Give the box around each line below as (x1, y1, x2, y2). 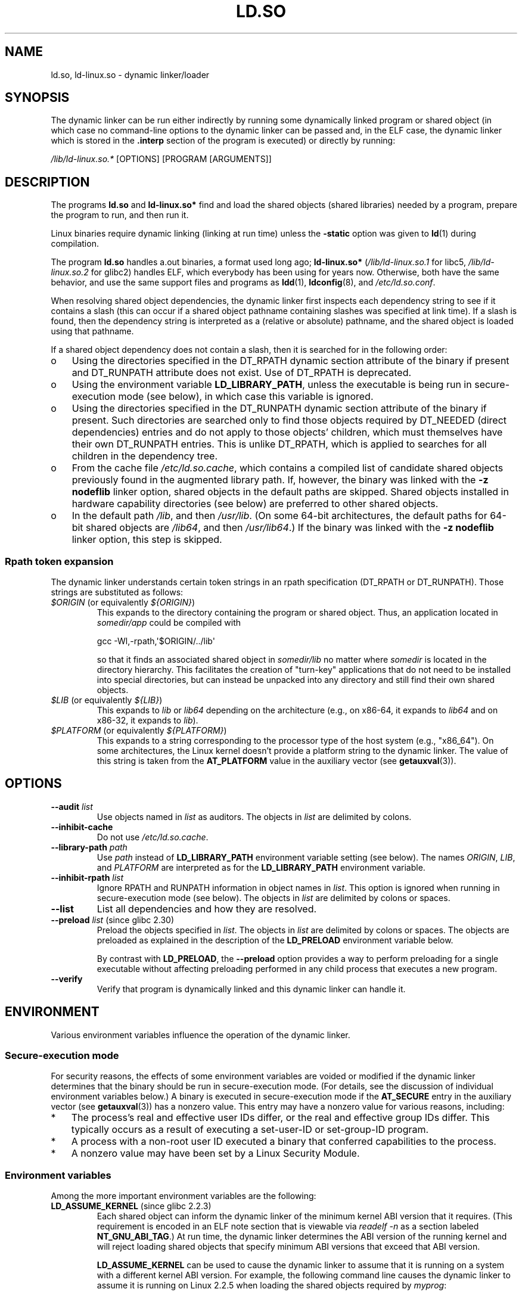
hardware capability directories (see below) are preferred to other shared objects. (72, 498, 439, 510)
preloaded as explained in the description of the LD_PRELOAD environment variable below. (97, 934, 453, 945)
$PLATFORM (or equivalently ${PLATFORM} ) (51, 725, 227, 736)
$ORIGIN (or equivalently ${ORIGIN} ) (51, 597, 195, 608)
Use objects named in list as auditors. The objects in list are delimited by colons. (97, 811, 412, 822)
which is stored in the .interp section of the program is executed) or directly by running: (51, 135, 396, 146)
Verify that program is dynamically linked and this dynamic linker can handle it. (97, 983, 406, 994)
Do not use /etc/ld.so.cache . (97, 831, 209, 842)
